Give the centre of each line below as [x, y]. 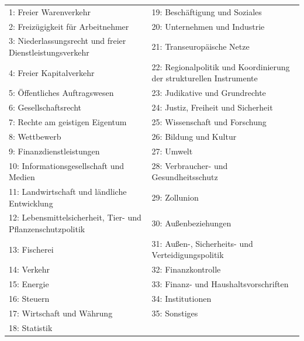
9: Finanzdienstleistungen [54, 151]
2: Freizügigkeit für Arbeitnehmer [69, 26]
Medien [22, 177]
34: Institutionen [182, 298]
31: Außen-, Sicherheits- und [202, 243]
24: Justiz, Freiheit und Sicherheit [212, 107]
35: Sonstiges [175, 313]
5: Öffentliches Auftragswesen [61, 93]
